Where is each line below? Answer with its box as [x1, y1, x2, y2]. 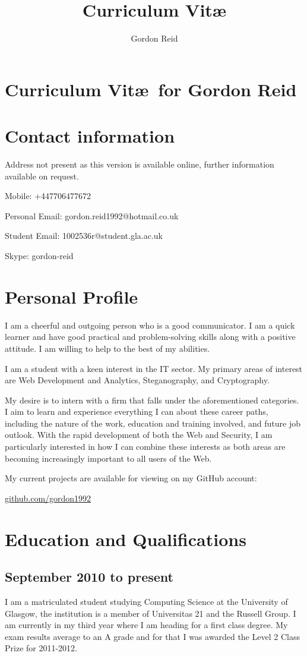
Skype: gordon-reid [5, 250, 74, 261]
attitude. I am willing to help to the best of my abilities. [5, 342, 210, 354]
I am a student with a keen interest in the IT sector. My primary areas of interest [5, 362, 303, 374]
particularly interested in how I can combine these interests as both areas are [5, 440, 286, 453]
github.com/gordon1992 [5, 491, 91, 504]
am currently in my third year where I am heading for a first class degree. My [5, 619, 288, 631]
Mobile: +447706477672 [5, 190, 91, 202]
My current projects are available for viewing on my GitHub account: [5, 472, 257, 484]
